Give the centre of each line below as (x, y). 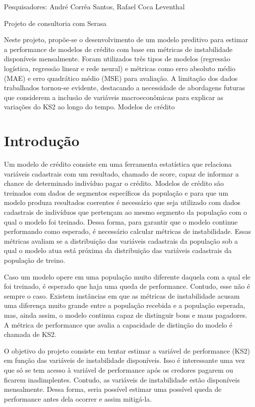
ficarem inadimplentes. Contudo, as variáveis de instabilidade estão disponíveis (122, 379)
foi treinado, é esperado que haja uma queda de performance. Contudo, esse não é (127, 286)
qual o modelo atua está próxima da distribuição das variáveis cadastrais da (118, 250)
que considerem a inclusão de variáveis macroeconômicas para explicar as (114, 97)
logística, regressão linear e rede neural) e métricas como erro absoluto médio (120, 68)
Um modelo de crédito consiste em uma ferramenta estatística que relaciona (118, 164)
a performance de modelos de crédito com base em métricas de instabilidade (118, 49)
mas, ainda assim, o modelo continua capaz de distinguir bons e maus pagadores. (126, 315)
